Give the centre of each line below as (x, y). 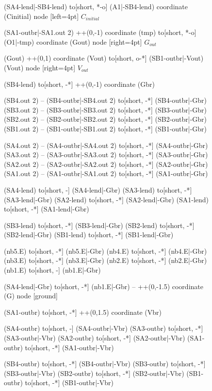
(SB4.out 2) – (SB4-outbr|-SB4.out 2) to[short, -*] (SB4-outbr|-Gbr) (106, 100)
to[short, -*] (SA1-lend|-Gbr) (47, 209)
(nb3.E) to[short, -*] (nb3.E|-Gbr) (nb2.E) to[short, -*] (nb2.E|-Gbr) (106, 260)
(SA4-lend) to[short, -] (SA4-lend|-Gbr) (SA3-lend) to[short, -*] (98, 189)
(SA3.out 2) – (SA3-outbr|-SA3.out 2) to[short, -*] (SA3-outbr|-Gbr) (106, 155)
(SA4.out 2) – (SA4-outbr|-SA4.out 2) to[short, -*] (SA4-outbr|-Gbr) (106, 145)
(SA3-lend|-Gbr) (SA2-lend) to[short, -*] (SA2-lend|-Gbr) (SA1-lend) (106, 199)
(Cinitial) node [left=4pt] (41, 16)
